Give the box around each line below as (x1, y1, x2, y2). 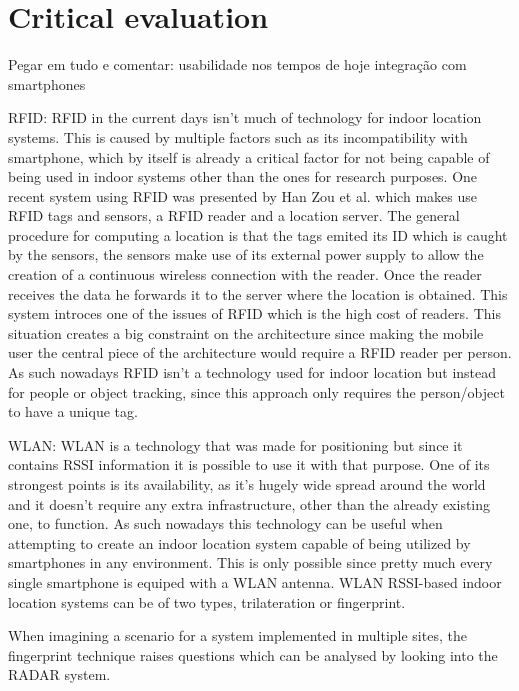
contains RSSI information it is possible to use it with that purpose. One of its (8, 454, 490, 475)
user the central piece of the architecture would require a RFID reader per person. (8, 342, 512, 363)
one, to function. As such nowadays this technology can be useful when (8, 513, 443, 534)
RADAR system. (8, 664, 111, 685)
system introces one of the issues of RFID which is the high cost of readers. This (8, 303, 501, 324)
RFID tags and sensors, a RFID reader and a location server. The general (8, 205, 460, 226)
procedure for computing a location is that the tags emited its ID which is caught (8, 224, 508, 245)
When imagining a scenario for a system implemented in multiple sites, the (8, 625, 467, 646)
